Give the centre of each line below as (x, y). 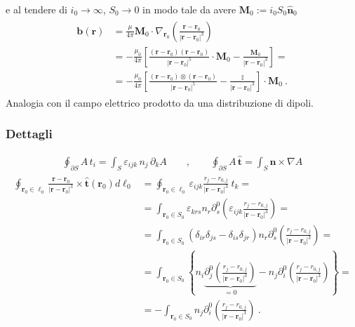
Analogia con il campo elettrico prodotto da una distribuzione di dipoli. (160, 102)
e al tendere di (36, 9)
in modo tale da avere (189, 9)
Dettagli (29, 134)
